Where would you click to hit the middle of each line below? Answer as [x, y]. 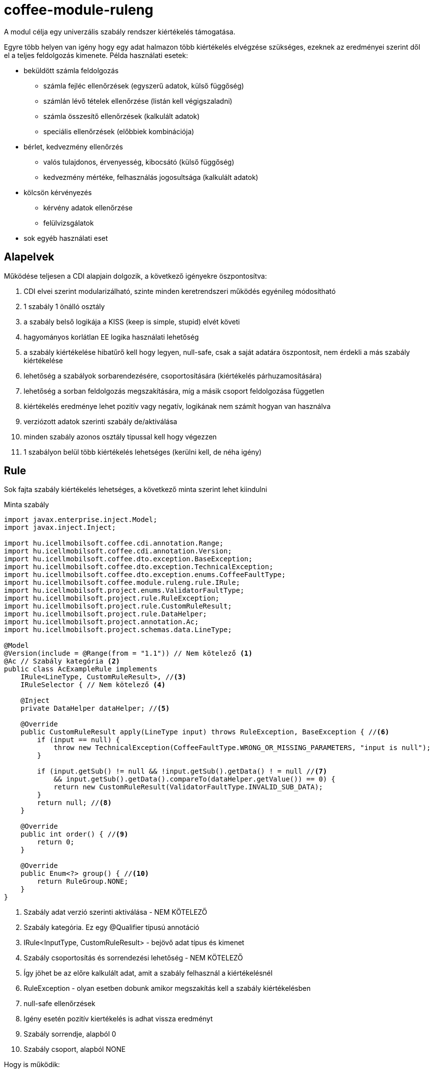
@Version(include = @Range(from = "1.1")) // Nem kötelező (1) [128, 653]
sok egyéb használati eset [66, 238]
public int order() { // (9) [74, 834]
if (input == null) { [79, 740]
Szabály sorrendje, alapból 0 [70, 1034]
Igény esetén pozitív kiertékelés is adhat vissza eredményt [118, 1019]
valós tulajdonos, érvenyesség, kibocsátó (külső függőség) [139, 162]
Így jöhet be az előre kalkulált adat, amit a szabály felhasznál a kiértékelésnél [148, 973]
